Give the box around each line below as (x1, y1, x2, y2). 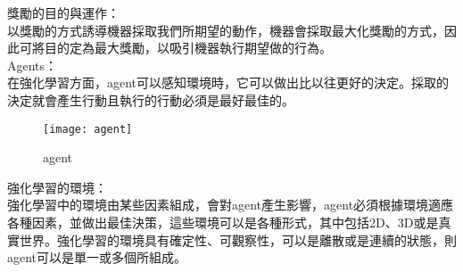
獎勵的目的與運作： (7, 4, 120, 21)
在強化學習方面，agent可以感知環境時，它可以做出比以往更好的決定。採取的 (7, 73, 450, 92)
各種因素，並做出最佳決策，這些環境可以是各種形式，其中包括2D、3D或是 (7, 213, 439, 231)
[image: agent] (43, 122, 133, 136)
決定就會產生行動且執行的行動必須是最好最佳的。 (7, 90, 294, 109)
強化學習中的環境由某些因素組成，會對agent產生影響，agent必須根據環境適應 (7, 195, 454, 214)
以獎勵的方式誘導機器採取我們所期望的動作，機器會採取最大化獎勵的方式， (7, 21, 444, 39)
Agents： (7, 55, 58, 74)
